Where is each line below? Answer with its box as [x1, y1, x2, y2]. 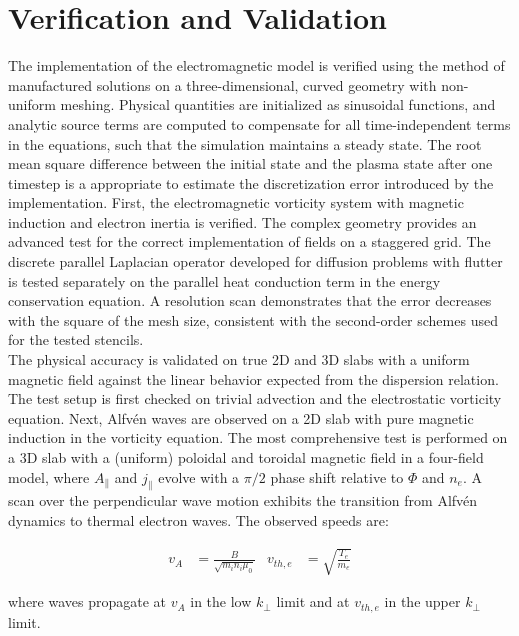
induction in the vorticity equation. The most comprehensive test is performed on [8, 427, 508, 448]
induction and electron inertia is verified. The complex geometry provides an [8, 211, 477, 232]
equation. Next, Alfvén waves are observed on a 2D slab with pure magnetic [8, 407, 474, 428]
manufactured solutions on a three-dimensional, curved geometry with [8, 74, 437, 95]
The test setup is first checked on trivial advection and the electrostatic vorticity [8, 388, 502, 409]
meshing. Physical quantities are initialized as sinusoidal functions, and [60, 94, 496, 115]
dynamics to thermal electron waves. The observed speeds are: [8, 509, 389, 530]
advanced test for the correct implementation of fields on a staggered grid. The [8, 231, 491, 252]
